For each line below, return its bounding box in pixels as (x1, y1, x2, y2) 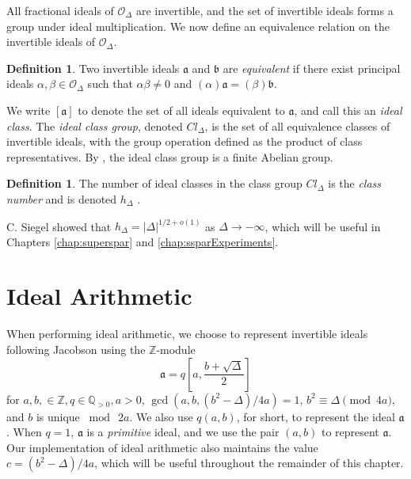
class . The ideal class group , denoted (6, 117, 183, 134)
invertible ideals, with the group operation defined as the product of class (6, 133, 363, 150)
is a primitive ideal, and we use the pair (86, 424, 280, 440)
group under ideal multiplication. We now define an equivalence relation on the (6, 17, 390, 34)
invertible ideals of (6, 33, 96, 50)
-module (156, 340, 196, 357)
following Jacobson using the (6, 340, 146, 357)
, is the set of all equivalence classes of (204, 117, 390, 134)
